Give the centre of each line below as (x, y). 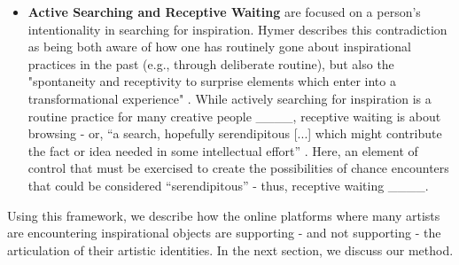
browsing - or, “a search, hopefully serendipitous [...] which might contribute (235, 133)
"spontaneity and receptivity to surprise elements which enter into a (212, 81)
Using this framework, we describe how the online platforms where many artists (224, 215)
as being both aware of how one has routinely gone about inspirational (219, 47)
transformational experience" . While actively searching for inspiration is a (229, 98)
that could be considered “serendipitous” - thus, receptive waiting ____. (228, 185)
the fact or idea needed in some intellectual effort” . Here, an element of (223, 150)
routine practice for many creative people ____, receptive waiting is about (234, 116)
